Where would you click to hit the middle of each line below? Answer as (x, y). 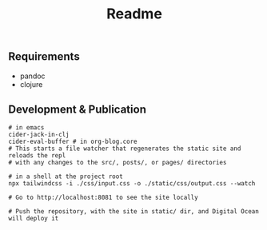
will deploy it (34, 219)
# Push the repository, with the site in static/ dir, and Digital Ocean (134, 212)
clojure (31, 84)
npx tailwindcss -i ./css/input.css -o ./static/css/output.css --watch (132, 184)
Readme (134, 14)
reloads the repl (37, 156)
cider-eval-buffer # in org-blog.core (73, 142)
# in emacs (26, 128)
